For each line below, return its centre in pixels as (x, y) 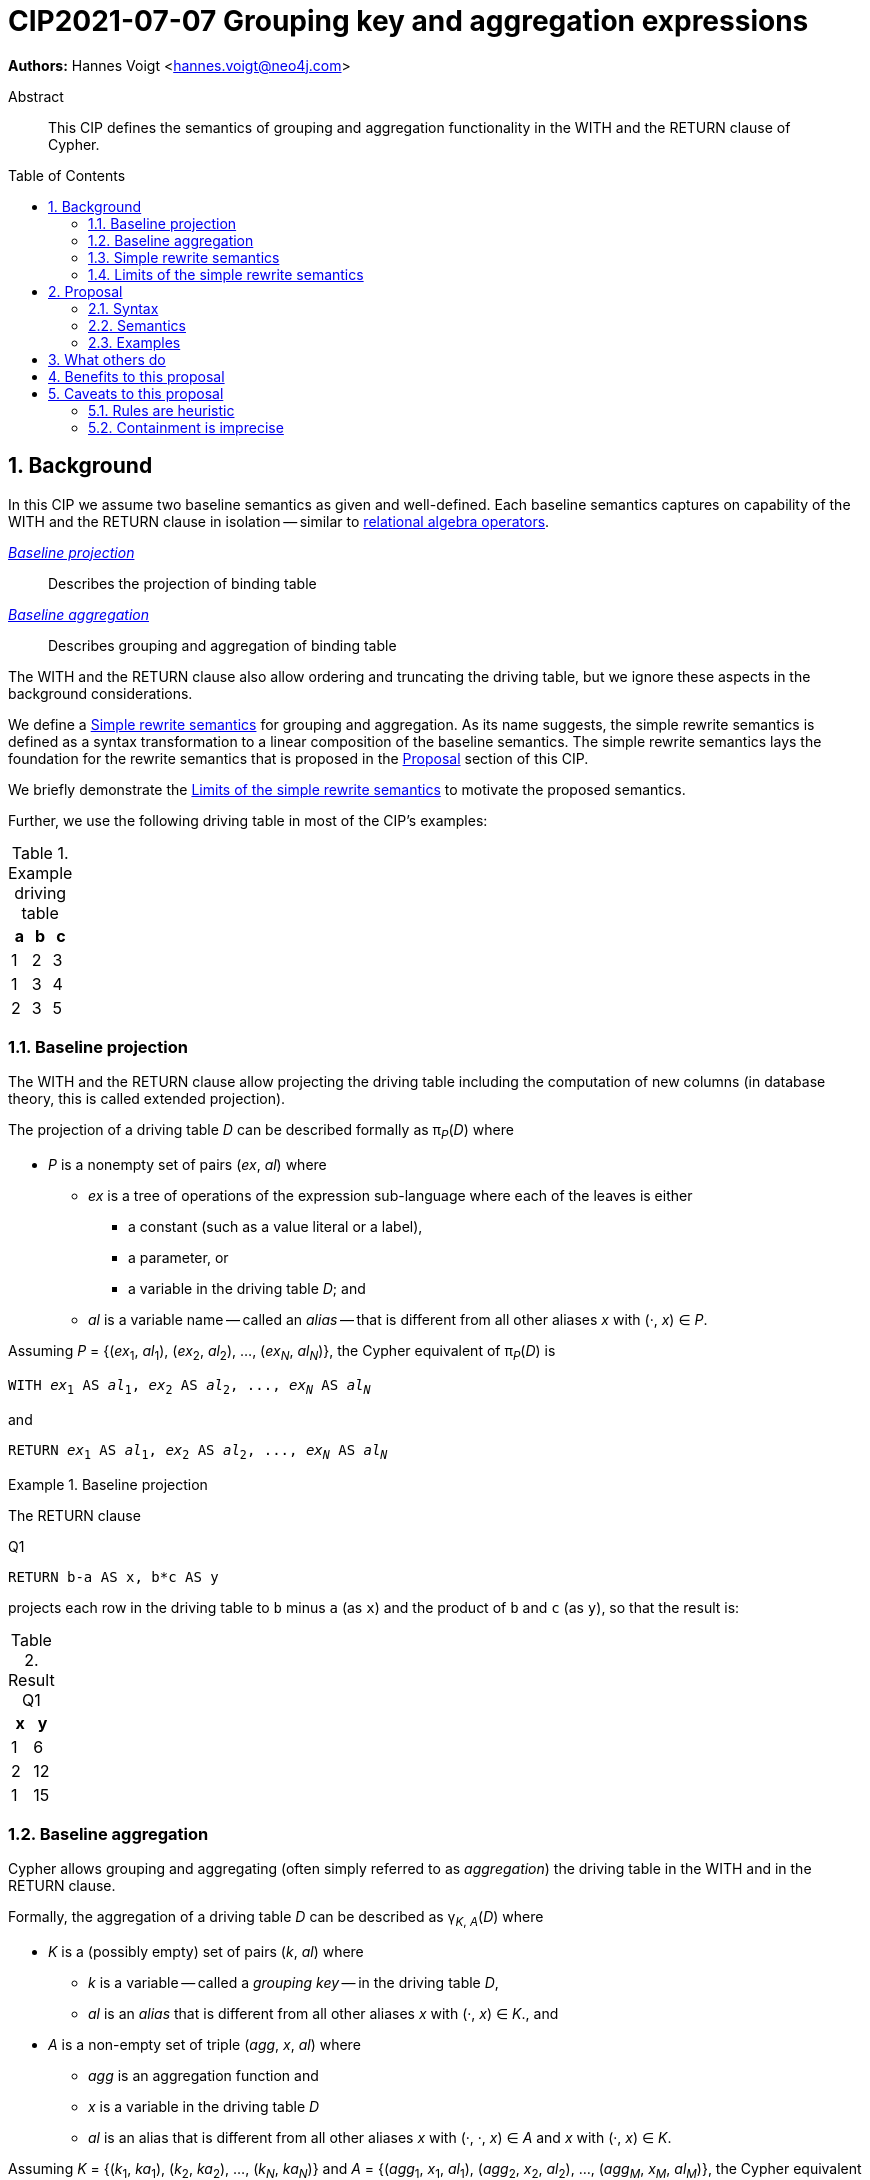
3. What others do (107, 359)
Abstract (36, 96)
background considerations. (100, 693)
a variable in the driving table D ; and (247, 1289)
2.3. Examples (134, 342)
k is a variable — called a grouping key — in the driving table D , (293, 1983)
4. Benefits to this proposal (136, 376)
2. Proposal (85, 291)
